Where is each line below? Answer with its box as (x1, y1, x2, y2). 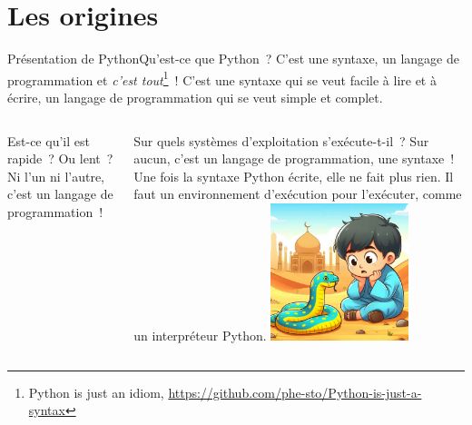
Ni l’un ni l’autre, (7, 166, 105, 185)
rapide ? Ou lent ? (7, 149, 113, 168)
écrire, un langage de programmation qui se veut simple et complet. (7, 87, 383, 106)
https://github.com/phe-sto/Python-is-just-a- (168, 382, 422, 401)
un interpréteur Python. (133, 326, 267, 345)
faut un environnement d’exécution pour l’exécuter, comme (133, 184, 462, 203)
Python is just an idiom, (28, 382, 164, 401)
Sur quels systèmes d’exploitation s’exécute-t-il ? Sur (133, 131, 429, 150)
